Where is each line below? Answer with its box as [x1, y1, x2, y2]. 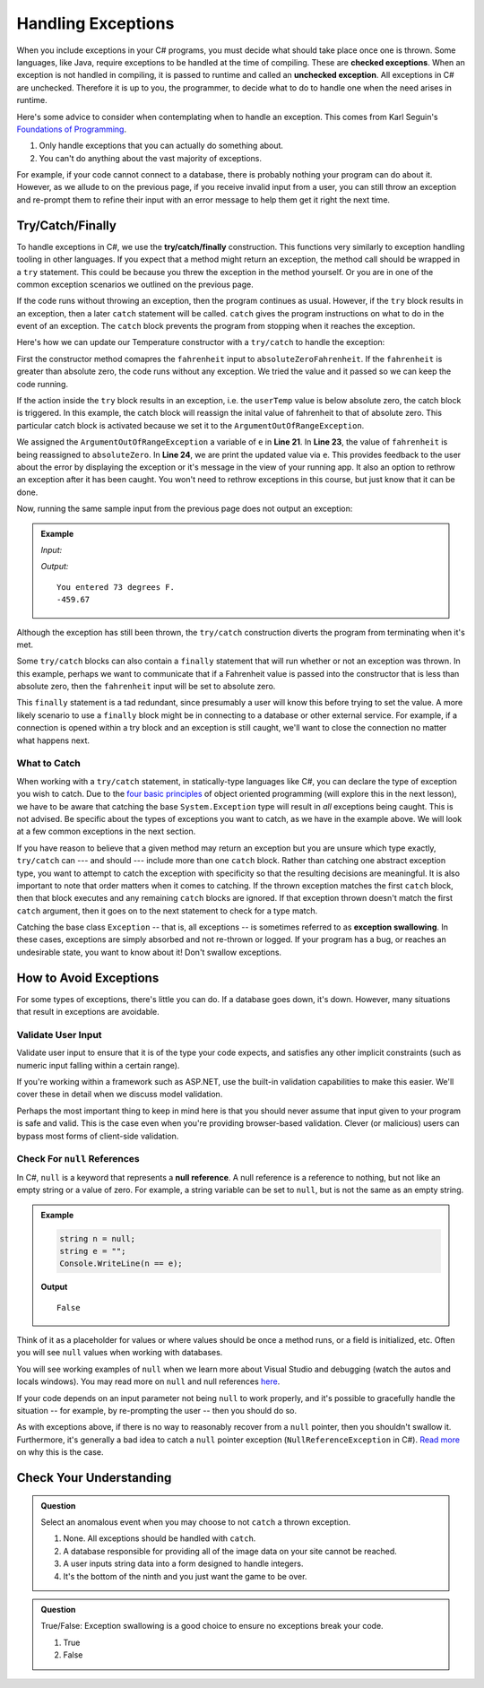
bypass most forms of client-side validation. [16, 1130, 179, 1141]
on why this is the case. [16, 1447, 104, 1458]
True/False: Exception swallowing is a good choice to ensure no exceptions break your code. [40, 1621, 385, 1632]
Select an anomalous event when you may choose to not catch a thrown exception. [40, 1517, 351, 1528]
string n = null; [59, 1234, 136, 1243]
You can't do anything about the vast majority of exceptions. [39, 152, 262, 163]
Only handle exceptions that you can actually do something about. [39, 140, 284, 151]
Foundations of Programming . [16, 124, 127, 134]
